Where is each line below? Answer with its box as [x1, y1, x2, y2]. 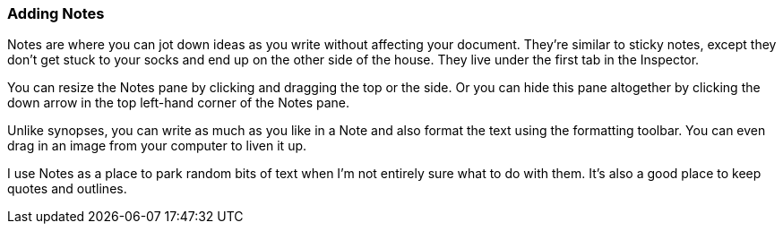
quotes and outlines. [7, 181, 127, 197]
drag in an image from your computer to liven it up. [7, 138, 307, 154]
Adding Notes [7, 4, 105, 22]
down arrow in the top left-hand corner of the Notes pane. [7, 95, 350, 111]
